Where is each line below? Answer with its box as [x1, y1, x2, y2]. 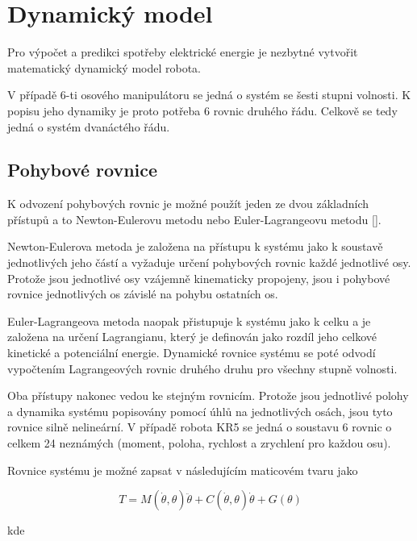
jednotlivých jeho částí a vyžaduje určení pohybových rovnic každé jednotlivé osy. [7, 254, 411, 271]
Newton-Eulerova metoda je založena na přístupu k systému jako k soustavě [7, 238, 383, 255]
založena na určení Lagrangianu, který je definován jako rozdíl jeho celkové [7, 328, 377, 345]
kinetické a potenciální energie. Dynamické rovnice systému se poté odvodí [7, 344, 376, 361]
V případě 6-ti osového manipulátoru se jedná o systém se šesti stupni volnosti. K [7, 86, 411, 103]
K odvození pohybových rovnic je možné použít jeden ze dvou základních [7, 195, 369, 212]
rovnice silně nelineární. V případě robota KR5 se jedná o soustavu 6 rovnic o [7, 418, 392, 435]
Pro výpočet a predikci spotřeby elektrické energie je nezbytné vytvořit [7, 44, 358, 60]
